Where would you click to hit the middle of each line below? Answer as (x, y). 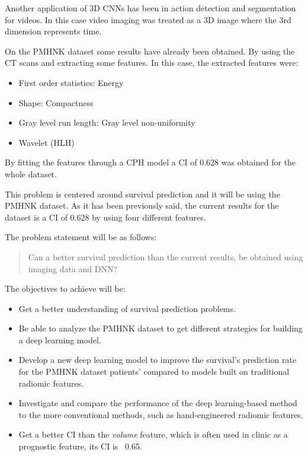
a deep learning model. (60, 339)
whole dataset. (31, 173)
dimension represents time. (53, 31)
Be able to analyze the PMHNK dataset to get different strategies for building (161, 328)
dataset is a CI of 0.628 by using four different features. (105, 217)
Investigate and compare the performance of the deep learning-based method (158, 403)
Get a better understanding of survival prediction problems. (127, 308)
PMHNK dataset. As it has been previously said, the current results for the (142, 205)
